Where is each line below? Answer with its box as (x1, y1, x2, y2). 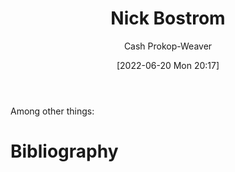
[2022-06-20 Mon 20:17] (116, 59, 220, 71)
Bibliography (10, 140, 119, 163)
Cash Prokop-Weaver (123, 40, 213, 52)
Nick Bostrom (110, 7, 226, 30)
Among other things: (10, 105, 95, 117)
